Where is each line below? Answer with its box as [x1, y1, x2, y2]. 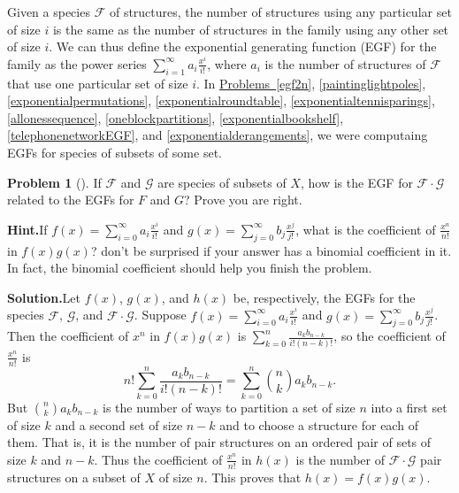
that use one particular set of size [7, 73, 188, 92]
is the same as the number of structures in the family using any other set [52, 19, 449, 38]
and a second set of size [55, 415, 183, 434]
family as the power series [7, 54, 147, 73]
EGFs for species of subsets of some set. [7, 143, 222, 162]
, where [207, 54, 247, 73]
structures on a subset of [7, 467, 141, 486]
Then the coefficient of [7, 327, 129, 345]
